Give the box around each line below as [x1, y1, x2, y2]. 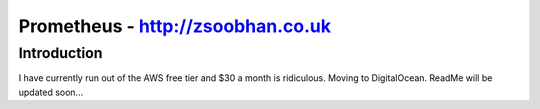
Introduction [18, 44, 103, 62]
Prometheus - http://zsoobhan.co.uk [18, 15, 332, 37]
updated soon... [18, 86, 84, 98]
